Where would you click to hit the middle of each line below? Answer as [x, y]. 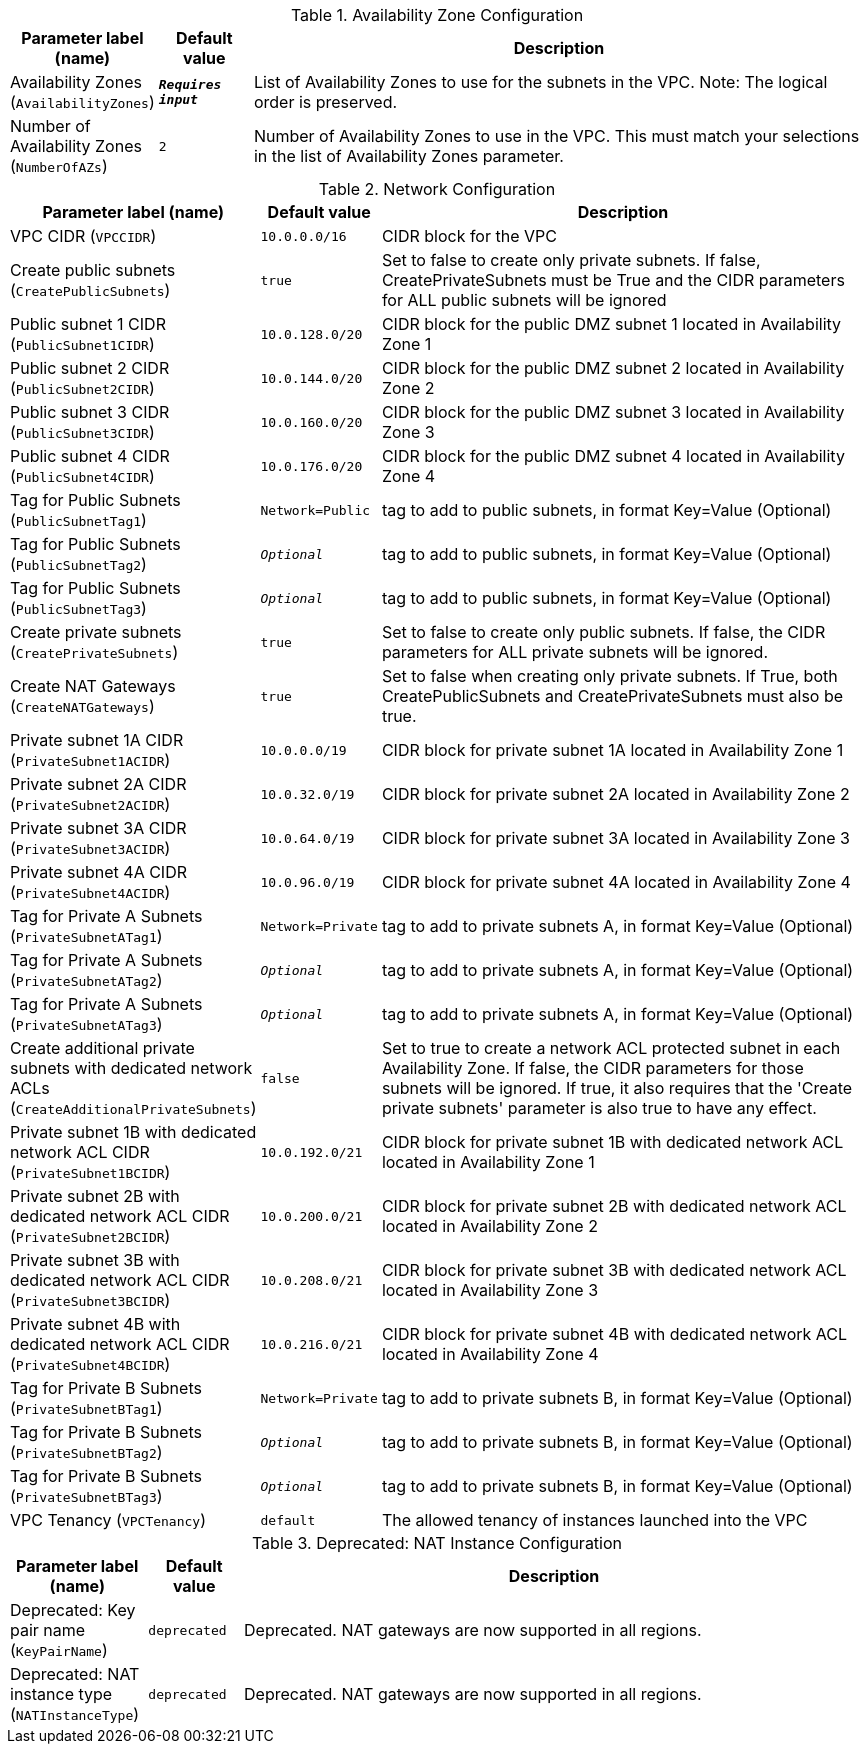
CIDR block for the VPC [469, 236]
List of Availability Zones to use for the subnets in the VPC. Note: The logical [540, 82]
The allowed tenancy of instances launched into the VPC [594, 1520]
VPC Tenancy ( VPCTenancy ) [108, 1520]
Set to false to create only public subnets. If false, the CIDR [603, 632]
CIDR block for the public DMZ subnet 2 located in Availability [613, 368]
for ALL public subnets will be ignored [524, 300]
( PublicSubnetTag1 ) [78, 520]
